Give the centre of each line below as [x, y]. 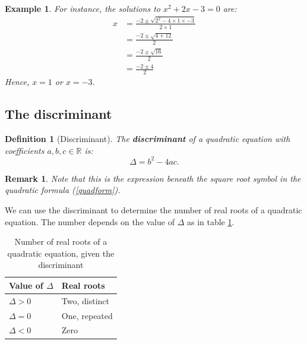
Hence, [17, 82]
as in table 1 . [211, 221]
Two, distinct [86, 300]
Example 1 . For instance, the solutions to [83, 8]
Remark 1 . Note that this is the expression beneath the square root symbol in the [153, 178]
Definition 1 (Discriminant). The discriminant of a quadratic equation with [148, 139]
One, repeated [87, 315]
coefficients [25, 150]
